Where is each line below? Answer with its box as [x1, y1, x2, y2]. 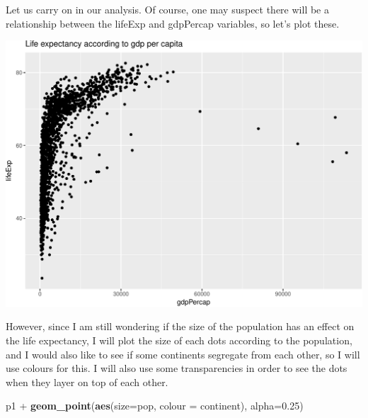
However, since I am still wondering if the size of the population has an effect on [6, 319, 355, 334]
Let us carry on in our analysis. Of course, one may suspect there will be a [6, 2, 329, 16]
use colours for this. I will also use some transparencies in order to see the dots [6, 361, 347, 375]
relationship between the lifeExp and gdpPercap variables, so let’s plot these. [6, 16, 340, 30]
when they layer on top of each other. [6, 374, 168, 389]
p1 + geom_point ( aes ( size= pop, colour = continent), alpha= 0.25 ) [6, 398, 304, 413]
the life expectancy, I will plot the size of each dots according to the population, [6, 332, 352, 347]
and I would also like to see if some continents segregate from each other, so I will [6, 346, 360, 361]
